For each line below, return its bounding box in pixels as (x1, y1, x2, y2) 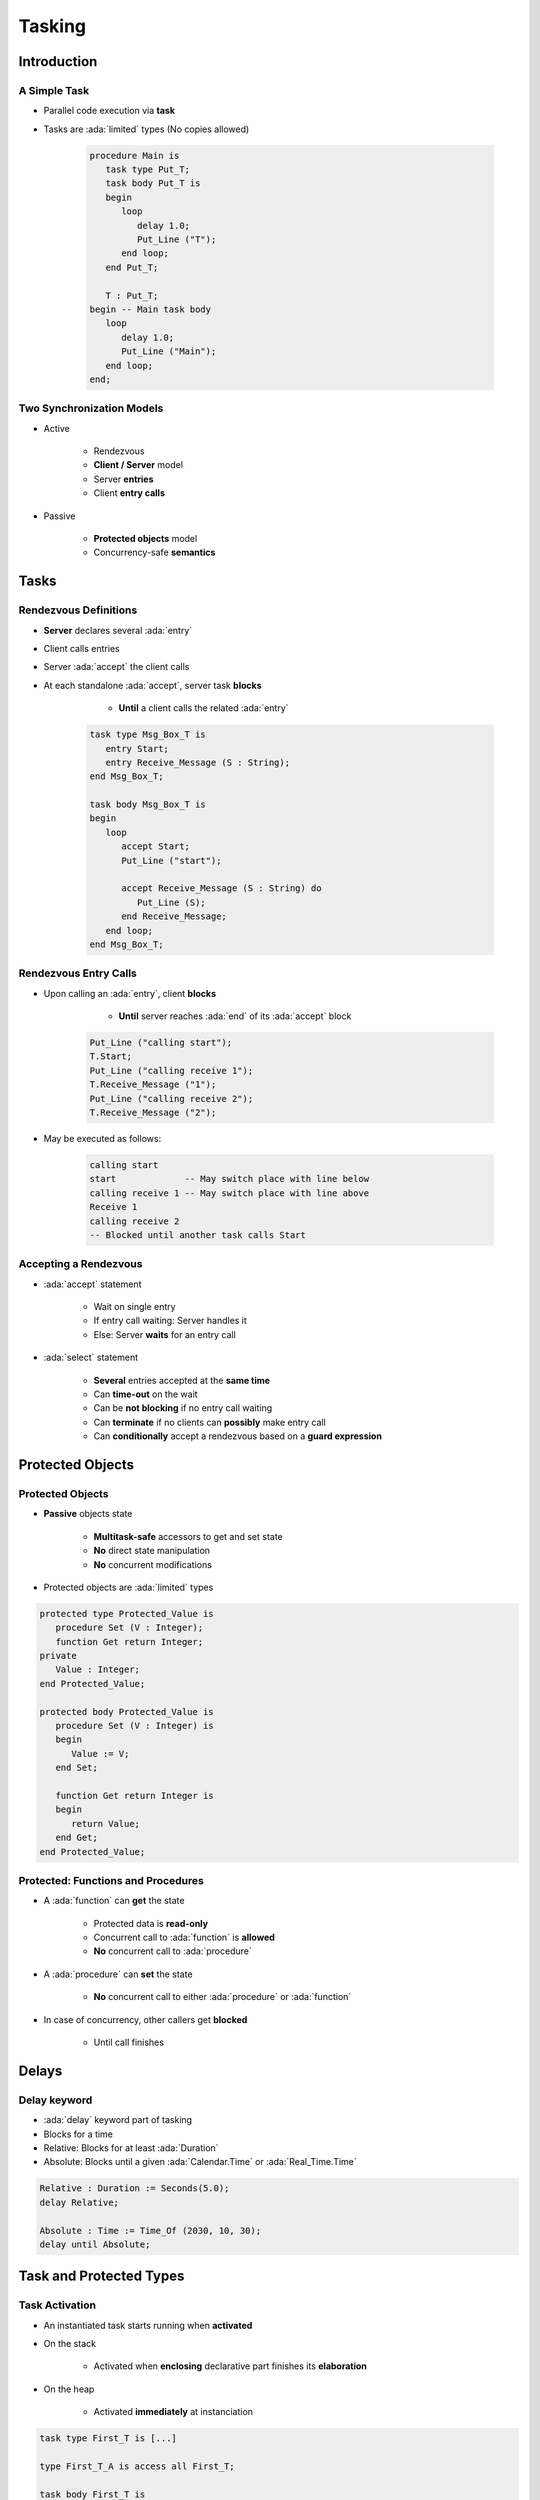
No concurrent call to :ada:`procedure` (93, 1945, 252, 1957)
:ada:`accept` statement (43, 1278, 142, 1290)
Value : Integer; (55, 1664, 140, 1675)
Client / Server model (93, 459, 184, 471)
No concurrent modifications (93, 1558, 212, 1570)
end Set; (55, 1762, 99, 1774)
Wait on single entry (93, 1301, 176, 1313)
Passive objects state (43, 1508, 133, 1520)
